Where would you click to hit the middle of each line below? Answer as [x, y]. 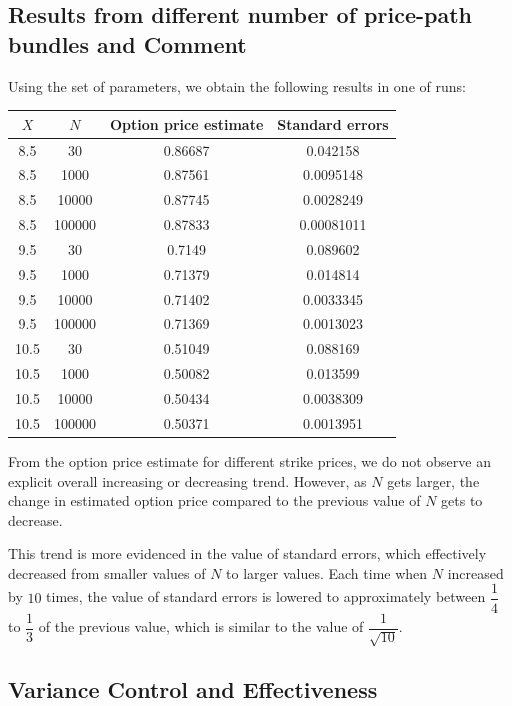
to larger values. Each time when [327, 572]
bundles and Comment [127, 43]
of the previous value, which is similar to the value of [201, 626]
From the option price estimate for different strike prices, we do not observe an [249, 460]
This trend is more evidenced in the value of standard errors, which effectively [247, 553]
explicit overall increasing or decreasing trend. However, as [187, 480]
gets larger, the [433, 480]
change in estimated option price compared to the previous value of [214, 500]
